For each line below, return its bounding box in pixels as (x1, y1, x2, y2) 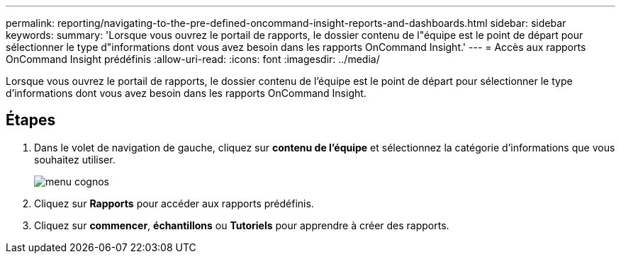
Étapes (6, 111, 56, 129)
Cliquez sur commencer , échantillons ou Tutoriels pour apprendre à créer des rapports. (34, 219, 449, 231)
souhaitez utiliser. (34, 153, 116, 166)
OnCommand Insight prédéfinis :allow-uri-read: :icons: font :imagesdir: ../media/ (6, 53, 380, 65)
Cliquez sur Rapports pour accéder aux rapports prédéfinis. (34, 197, 314, 209)
